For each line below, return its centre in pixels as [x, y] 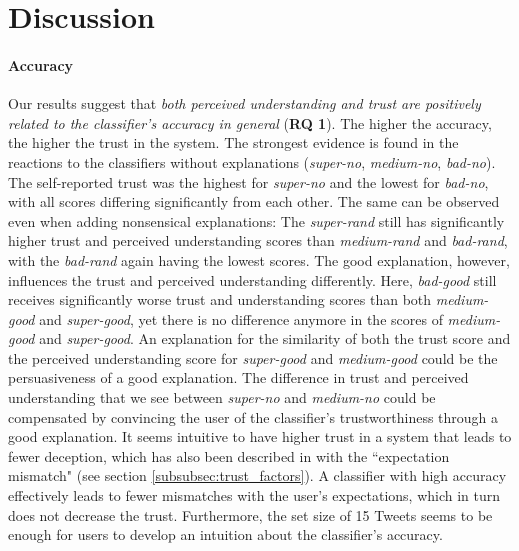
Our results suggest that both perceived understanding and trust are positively [244, 103]
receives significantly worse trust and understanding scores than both [220, 299]
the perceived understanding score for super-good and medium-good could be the [253, 357]
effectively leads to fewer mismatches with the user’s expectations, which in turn [254, 495]
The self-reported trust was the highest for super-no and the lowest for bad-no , [248, 181]
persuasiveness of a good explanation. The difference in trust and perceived [238, 377]
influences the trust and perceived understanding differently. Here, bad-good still [252, 279]
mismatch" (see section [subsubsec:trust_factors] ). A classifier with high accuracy [257, 475]
